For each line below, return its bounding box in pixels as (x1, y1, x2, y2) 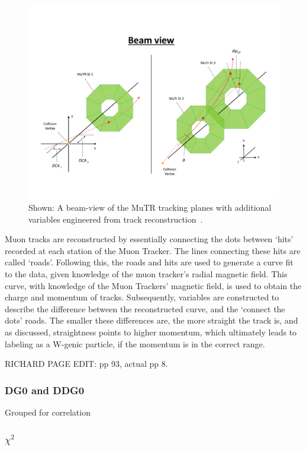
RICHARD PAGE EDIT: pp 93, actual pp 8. (5, 357, 168, 370)
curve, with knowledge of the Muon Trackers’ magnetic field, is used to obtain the (5, 279, 302, 291)
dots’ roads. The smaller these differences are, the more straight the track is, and (5, 314, 298, 327)
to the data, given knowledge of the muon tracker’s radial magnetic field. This (5, 268, 288, 280)
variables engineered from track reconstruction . (28, 213, 203, 225)
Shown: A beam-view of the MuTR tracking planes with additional (28, 201, 272, 214)
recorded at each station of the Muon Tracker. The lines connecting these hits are (5, 244, 301, 256)
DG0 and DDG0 (5, 382, 85, 397)
